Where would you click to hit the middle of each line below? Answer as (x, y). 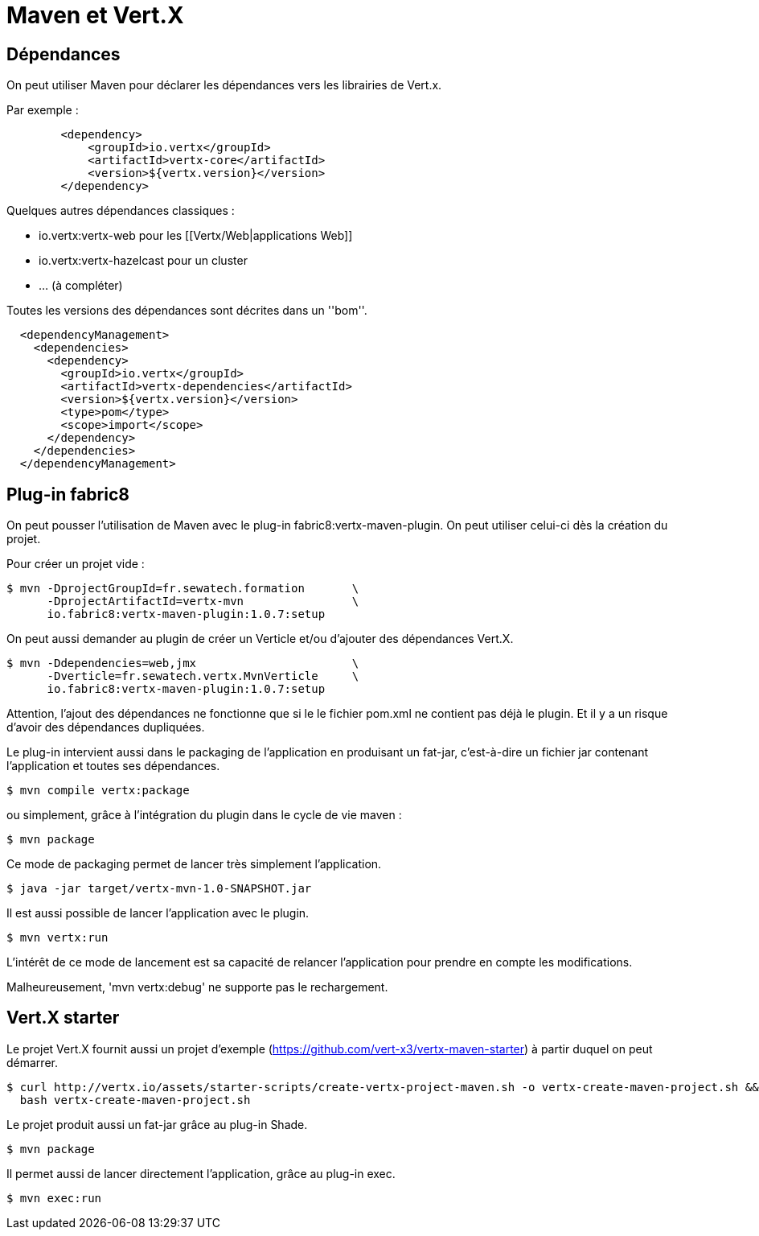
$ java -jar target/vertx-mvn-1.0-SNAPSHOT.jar (159, 889)
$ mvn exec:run (54, 1198)
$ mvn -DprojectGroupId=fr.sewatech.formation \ (183, 589)
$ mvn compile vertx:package (98, 791)
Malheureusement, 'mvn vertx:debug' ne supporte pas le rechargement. (197, 987)
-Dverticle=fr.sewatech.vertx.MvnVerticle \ (203, 676)
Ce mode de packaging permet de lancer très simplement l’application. (194, 864)
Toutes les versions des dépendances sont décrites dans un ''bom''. (187, 311)
